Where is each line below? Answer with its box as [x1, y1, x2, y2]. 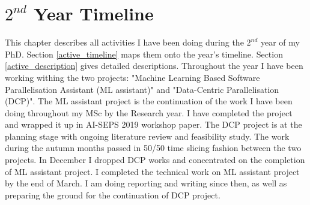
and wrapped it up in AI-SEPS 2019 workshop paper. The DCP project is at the [5, 118, 302, 131]
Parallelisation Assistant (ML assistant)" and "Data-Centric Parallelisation [5, 83, 279, 95]
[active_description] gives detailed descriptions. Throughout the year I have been [5, 59, 303, 72]
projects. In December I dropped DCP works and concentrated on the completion [5, 153, 305, 166]
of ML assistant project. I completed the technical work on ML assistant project [5, 165, 300, 177]
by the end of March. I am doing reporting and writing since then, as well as [5, 177, 287, 189]
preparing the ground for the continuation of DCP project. [5, 188, 220, 201]
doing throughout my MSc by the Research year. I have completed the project [5, 106, 293, 119]
